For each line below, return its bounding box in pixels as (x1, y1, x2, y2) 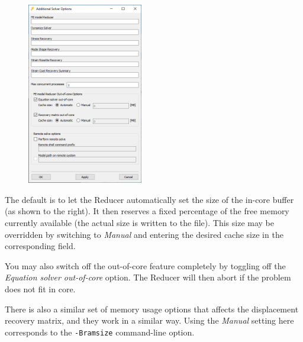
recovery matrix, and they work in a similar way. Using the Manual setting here (5, 314, 294, 327)
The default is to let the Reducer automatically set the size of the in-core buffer (5, 193, 294, 205)
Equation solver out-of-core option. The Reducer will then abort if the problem (5, 271, 291, 283)
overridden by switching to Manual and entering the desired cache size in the (5, 228, 283, 240)
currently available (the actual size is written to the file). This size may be (5, 216, 274, 228)
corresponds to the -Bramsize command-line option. (5, 325, 195, 338)
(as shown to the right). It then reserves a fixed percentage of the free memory (5, 205, 289, 217)
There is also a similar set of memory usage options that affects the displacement (5, 302, 299, 315)
